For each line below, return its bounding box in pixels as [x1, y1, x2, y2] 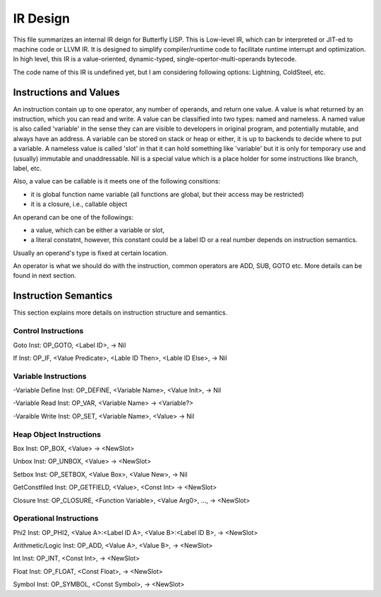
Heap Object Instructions [13, 429, 102, 439]
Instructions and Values [13, 86, 120, 98]
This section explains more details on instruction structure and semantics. [13, 308, 228, 317]
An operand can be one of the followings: [13, 212, 134, 222]
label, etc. [13, 164, 42, 172]
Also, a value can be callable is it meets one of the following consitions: [13, 177, 221, 186]
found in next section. [13, 272, 77, 280]
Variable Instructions [13, 371, 87, 381]
